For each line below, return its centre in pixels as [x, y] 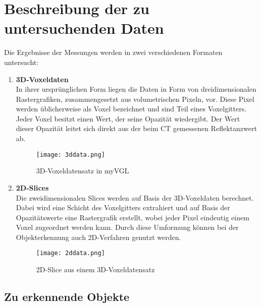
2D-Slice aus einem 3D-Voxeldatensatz [95, 269]
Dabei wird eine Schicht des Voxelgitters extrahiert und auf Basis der [123, 207]
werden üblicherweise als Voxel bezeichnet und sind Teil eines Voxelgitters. [131, 109]
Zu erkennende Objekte [67, 297]
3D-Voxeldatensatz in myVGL [83, 171]
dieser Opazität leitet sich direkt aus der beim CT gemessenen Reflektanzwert [136, 128]
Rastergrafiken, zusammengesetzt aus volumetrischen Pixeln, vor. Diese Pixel [135, 99]
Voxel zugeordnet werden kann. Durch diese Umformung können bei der [127, 227]
